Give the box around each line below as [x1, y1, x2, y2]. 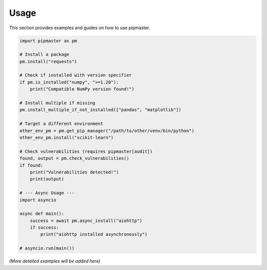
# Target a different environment [19, 121, 103, 127]
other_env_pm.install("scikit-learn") [19, 135, 114, 140]
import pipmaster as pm [19, 38, 78, 44]
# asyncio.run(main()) [19, 245, 75, 251]
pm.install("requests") [19, 58, 78, 64]
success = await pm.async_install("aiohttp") [30, 218, 142, 224]
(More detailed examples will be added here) [9, 258, 101, 264]
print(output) [30, 176, 64, 182]
